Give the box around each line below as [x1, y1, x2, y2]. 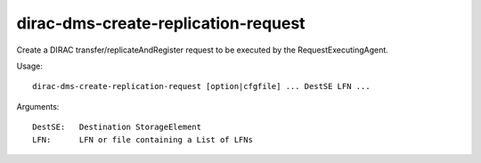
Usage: [16, 61, 44, 71]
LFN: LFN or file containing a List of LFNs [32, 134, 254, 144]
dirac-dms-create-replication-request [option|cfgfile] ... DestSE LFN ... [32, 81, 371, 92]
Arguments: [16, 101, 60, 111]
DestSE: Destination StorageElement [32, 122, 202, 133]
